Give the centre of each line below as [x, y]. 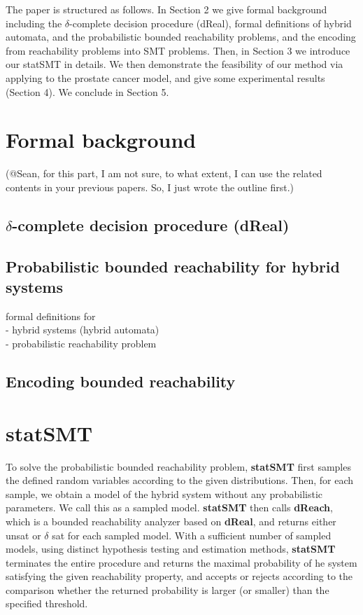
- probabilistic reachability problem [81, 344]
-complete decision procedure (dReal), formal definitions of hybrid [211, 23]
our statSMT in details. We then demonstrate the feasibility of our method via [175, 64]
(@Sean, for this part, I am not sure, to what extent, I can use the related [164, 173]
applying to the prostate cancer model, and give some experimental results [165, 77]
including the [34, 23]
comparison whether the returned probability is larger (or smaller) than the [168, 589]
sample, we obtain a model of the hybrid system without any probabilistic [164, 493]
